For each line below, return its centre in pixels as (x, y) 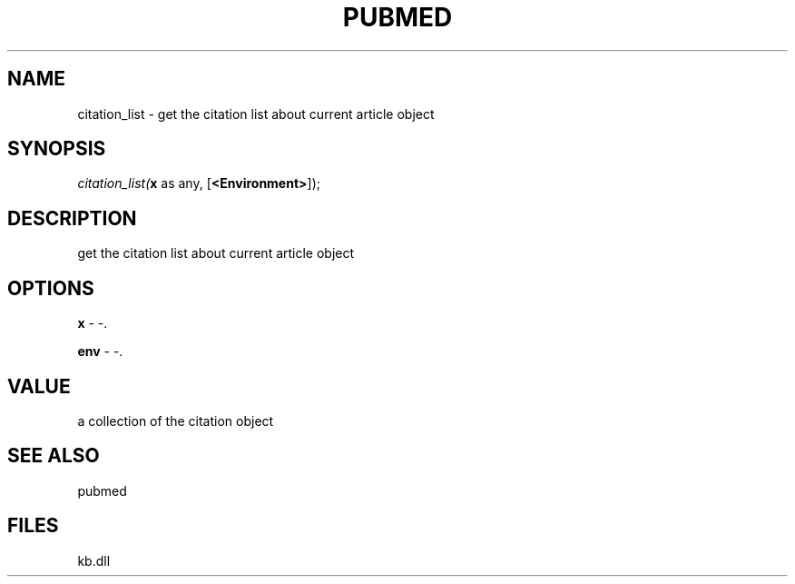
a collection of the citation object (176, 421)
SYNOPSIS (57, 149)
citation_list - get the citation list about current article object (256, 114)
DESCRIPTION (72, 218)
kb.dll (94, 560)
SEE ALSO (54, 456)
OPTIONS (51, 288)
